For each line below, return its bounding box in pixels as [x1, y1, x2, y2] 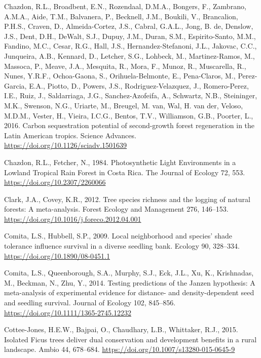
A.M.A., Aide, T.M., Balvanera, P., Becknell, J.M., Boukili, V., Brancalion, [4, 11, 238, 21]
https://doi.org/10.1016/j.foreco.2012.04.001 [4, 213, 141, 224]
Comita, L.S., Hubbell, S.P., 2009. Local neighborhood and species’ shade [4, 230, 233, 241]
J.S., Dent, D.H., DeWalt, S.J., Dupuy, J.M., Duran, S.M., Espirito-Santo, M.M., [4, 30, 256, 41]
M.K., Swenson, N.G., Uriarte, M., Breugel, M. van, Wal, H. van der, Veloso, [4, 100, 243, 110]
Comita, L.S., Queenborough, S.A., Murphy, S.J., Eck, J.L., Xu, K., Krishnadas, [4, 267, 254, 278]
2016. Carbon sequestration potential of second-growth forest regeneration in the [4, 120, 255, 131]
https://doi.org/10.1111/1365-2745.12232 [4, 307, 131, 317]
